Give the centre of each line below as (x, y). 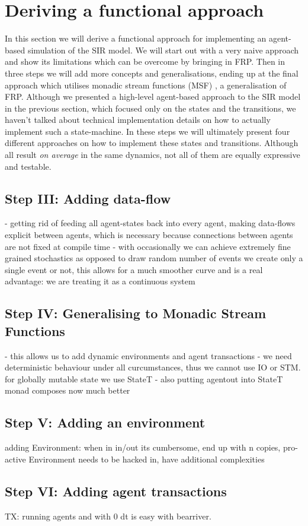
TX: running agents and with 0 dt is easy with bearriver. (108, 516)
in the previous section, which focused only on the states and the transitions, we (150, 108)
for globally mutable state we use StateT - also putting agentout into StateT (144, 378)
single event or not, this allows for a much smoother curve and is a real (134, 269)
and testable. (28, 166)
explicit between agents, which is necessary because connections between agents (149, 235)
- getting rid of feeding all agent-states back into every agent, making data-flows (150, 223)
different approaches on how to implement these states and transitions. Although (152, 143)
